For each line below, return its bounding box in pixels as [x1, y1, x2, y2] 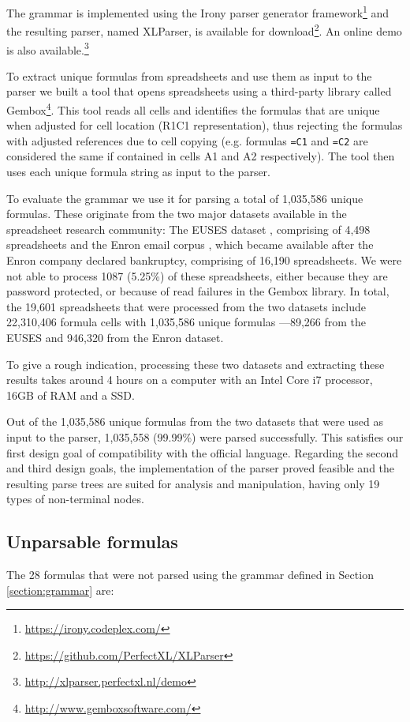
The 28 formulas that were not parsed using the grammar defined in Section [6, 566, 374, 583]
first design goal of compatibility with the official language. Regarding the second [6, 444, 399, 461]
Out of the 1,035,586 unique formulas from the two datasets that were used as [6, 413, 384, 430]
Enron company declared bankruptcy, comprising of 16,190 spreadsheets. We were [6, 252, 402, 268]
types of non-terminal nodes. [6, 491, 144, 507]
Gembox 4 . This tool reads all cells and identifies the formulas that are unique [6, 99, 380, 118]
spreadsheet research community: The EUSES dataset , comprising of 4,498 [6, 220, 371, 237]
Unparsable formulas [6, 529, 178, 554]
